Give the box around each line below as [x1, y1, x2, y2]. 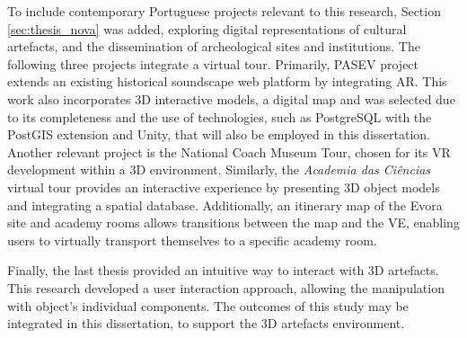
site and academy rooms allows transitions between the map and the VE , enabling [7, 213, 460, 232]
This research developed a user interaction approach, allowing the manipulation [7, 278, 445, 297]
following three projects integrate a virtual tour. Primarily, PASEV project [7, 54, 419, 73]
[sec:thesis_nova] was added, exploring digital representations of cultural [7, 19, 407, 38]
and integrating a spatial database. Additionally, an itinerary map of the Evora [7, 195, 443, 214]
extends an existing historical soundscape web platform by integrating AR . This [7, 72, 447, 91]
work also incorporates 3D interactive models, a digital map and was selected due [7, 89, 455, 108]
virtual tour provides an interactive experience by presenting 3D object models [7, 177, 440, 196]
